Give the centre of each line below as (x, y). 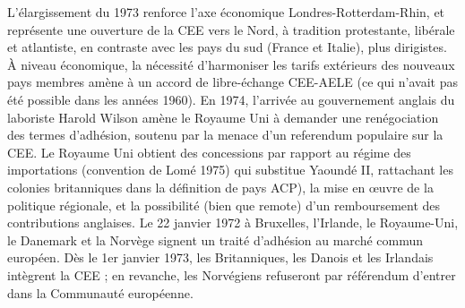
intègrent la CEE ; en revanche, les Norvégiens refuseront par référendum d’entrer (232, 274)
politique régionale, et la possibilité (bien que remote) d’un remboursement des (224, 205)
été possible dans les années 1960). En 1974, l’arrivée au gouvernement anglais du (231, 99)
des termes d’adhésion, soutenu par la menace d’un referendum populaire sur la (225, 135)
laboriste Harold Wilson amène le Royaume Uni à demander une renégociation (223, 117)
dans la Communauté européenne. (100, 292)
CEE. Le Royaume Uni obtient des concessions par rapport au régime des (209, 152)
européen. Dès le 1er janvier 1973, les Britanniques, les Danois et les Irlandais (220, 257)
